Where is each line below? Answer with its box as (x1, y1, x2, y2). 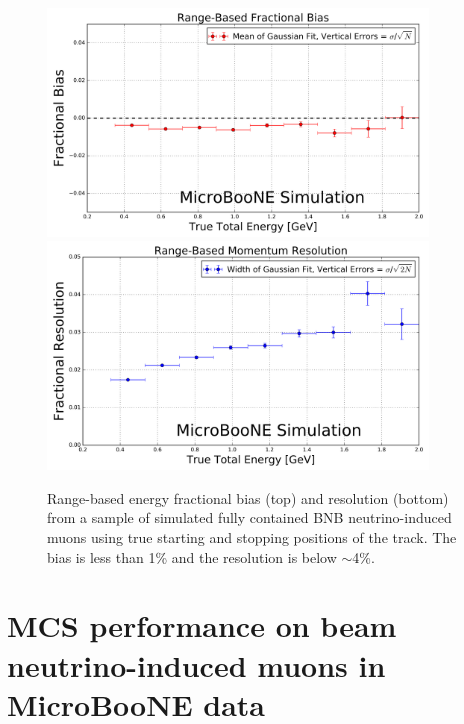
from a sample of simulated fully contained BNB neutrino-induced (47, 507, 452, 528)
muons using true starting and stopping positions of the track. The (47, 526, 457, 547)
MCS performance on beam (7, 605, 397, 646)
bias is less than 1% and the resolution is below (47, 546, 337, 567)
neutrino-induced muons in (7, 644, 386, 685)
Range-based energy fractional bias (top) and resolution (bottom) (47, 487, 449, 508)
